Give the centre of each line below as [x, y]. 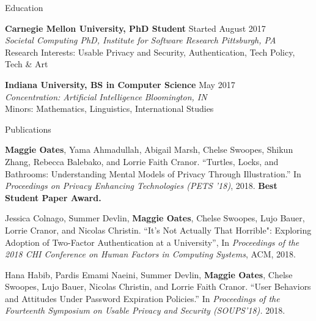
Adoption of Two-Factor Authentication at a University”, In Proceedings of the [152, 242]
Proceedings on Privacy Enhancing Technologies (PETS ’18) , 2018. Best [141, 186]
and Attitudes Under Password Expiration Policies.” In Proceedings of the [142, 298]
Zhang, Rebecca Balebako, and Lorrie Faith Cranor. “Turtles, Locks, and [142, 161]
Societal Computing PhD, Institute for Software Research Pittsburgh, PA [141, 40]
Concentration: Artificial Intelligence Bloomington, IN [106, 96]
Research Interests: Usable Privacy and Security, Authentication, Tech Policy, [150, 52]
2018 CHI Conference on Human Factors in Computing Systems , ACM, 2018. [150, 254]
